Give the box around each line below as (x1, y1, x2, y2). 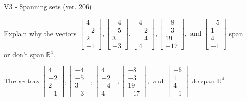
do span (191, 75, 215, 85)
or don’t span (4, 49, 44, 59)
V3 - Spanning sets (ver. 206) (4, 1, 92, 11)
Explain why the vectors (4, 28, 77, 38)
